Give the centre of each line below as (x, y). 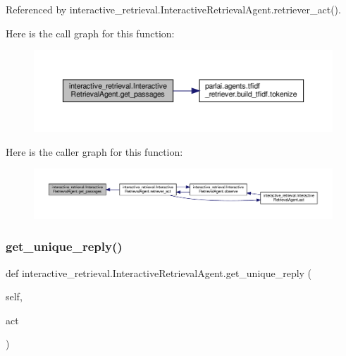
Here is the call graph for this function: (90, 33)
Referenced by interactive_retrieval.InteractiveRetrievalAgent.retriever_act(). (173, 9)
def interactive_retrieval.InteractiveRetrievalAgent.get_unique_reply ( (159, 272)
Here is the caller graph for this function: (94, 151)
